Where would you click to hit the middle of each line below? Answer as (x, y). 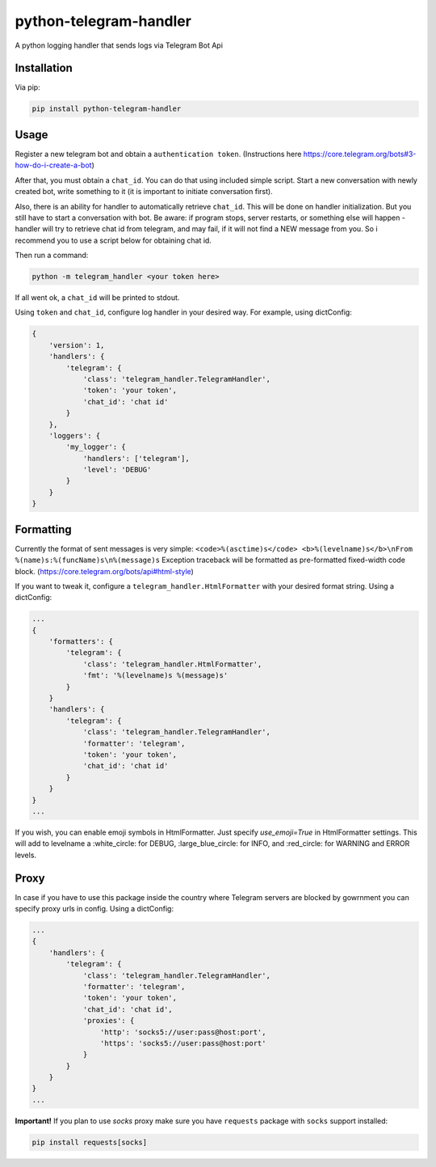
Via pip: (27, 87)
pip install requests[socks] (90, 1142)
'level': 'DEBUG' (117, 470)
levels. (25, 855)
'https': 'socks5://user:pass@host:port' (183, 1043)
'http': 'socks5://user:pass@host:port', (183, 1032)
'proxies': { (109, 1021)
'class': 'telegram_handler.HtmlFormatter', (172, 664)
